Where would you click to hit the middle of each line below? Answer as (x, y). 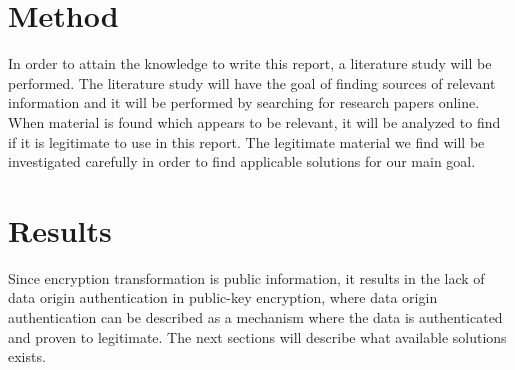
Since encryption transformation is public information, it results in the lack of (246, 277)
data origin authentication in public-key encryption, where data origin (223, 297)
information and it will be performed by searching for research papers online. (244, 102)
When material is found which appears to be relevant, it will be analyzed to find (254, 121)
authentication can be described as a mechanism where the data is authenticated (255, 317)
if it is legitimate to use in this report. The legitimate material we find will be (246, 141)
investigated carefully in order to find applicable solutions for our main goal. (242, 161)
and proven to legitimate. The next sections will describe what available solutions (257, 336)
